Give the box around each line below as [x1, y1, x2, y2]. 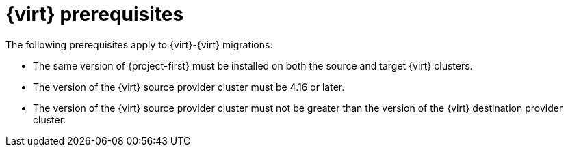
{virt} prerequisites [5, 3, 184, 26]
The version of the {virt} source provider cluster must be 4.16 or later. [33, 80, 345, 93]
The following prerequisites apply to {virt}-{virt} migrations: [5, 38, 273, 50]
